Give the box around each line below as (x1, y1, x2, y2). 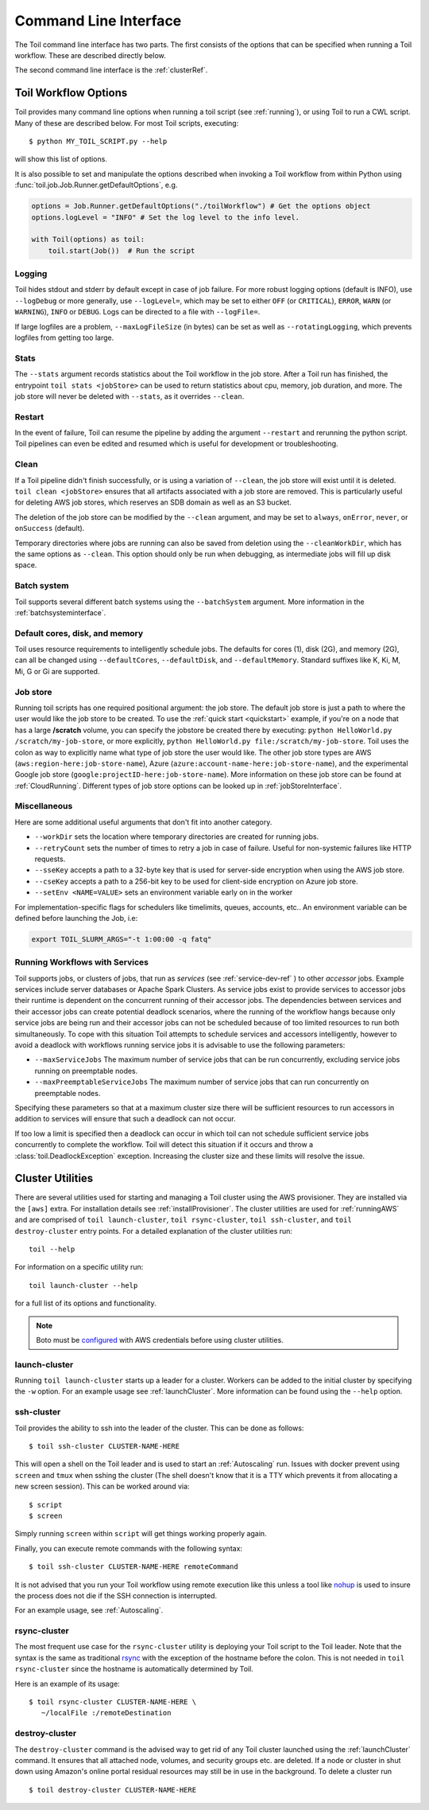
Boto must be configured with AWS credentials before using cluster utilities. (36, 1335, 284, 1344)
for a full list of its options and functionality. (14, 1298, 157, 1309)
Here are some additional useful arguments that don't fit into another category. (14, 817, 272, 827)
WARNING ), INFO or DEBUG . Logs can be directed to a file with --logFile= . (14, 307, 261, 317)
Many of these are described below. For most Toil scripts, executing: (14, 118, 239, 127)
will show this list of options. (14, 154, 107, 164)
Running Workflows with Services (14, 957, 149, 968)
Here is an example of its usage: (14, 1679, 121, 1688)
